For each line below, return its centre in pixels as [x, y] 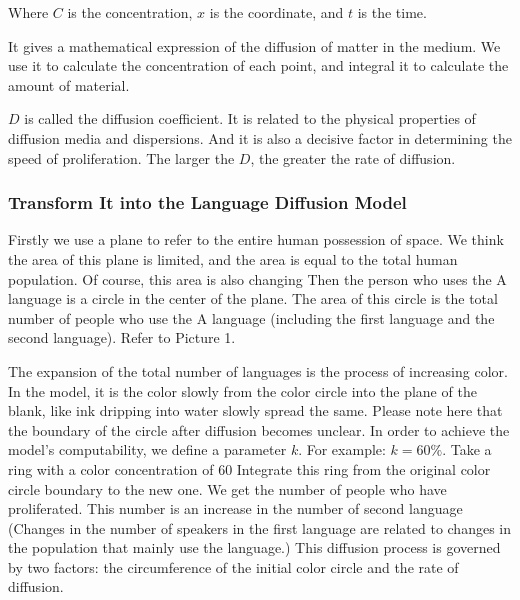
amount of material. [69, 84]
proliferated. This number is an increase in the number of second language [235, 508]
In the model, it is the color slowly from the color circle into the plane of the [242, 390]
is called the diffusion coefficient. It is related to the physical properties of [250, 118]
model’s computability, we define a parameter [147, 449]
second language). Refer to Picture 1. [122, 337]
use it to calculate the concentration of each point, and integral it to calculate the [258, 65]
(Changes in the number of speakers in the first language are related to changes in [260, 527]
